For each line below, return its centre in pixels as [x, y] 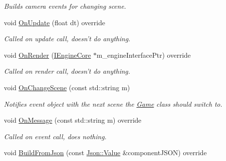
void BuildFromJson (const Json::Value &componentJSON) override [105, 153]
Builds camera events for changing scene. [65, 6]
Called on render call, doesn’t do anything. [67, 71]
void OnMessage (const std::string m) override [73, 120]
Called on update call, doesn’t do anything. [67, 39]
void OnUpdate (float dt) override [55, 22]
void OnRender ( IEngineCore [47, 55]
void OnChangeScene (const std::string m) [67, 87]
